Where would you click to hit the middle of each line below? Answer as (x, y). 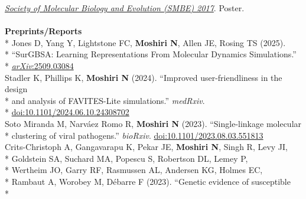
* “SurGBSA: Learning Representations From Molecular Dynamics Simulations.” (151, 54)
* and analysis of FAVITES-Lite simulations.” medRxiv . (105, 100)
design (16, 89)
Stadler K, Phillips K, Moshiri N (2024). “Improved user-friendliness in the (144, 77)
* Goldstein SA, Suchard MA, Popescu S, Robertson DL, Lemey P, (126, 158)
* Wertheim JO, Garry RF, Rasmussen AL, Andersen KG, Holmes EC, (134, 170)
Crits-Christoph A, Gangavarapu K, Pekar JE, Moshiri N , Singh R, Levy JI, (147, 147)
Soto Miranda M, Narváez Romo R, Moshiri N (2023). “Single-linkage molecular (153, 123)
